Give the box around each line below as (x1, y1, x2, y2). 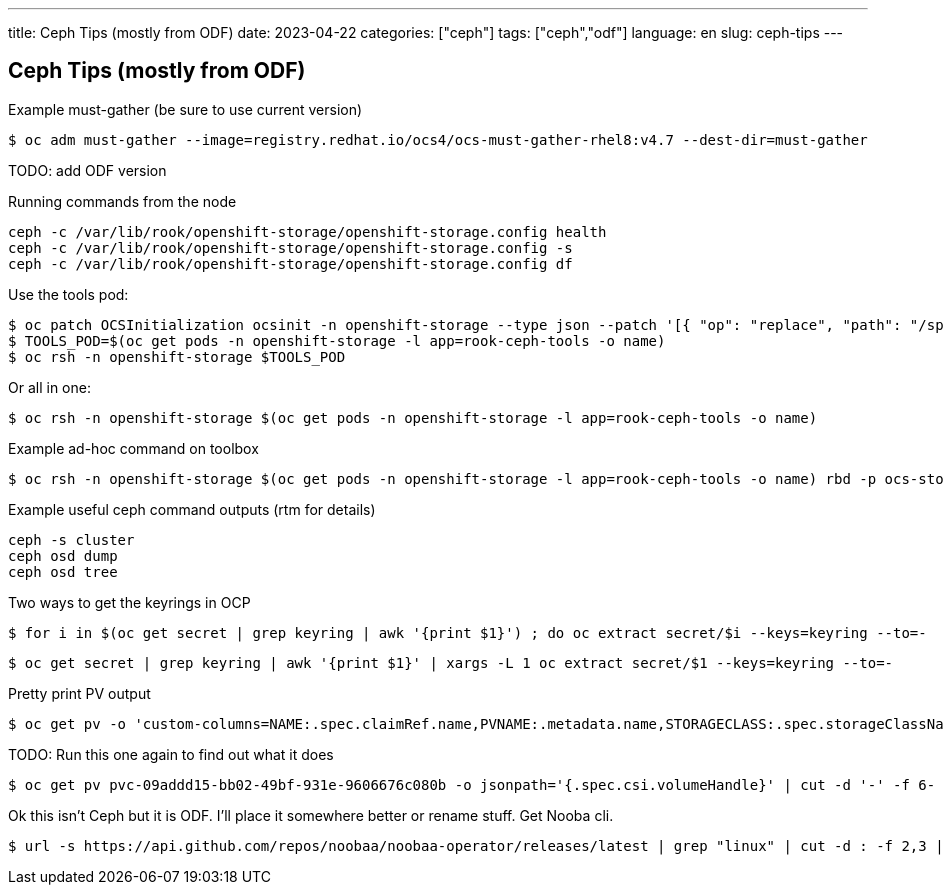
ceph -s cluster (8, 531, 135, 548)
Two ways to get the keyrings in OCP (8, 593, 251, 611)
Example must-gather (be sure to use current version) (8, 100, 363, 118)
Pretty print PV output (8, 684, 151, 702)
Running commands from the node (8, 192, 237, 210)
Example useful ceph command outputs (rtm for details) (8, 500, 376, 518)
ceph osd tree (8, 563, 118, 580)
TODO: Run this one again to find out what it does (8, 745, 334, 763)
